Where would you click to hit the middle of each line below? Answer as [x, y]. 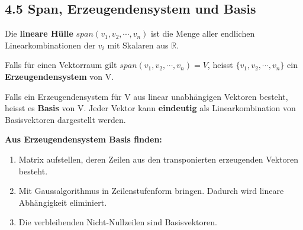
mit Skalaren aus [138, 45]
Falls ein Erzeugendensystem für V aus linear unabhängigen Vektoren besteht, [146, 96]
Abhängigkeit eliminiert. [63, 202]
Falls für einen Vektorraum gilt [61, 65]
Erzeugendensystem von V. [59, 76]
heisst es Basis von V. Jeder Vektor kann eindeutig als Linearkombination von [150, 108]
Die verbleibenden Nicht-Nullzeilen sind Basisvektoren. [118, 222]
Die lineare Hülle [39, 33]
